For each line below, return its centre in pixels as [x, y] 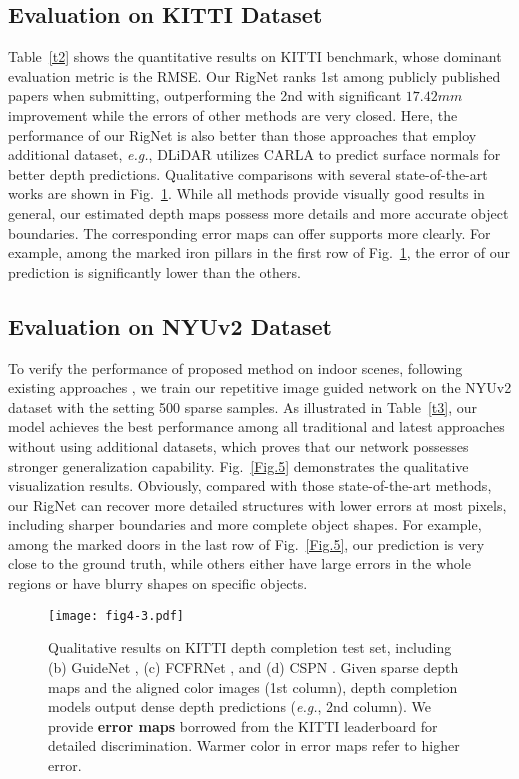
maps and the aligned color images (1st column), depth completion [253, 686]
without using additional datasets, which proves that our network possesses [238, 445]
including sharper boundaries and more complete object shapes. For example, [245, 524]
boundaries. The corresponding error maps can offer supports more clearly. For [249, 232]
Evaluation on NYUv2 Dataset [170, 325]
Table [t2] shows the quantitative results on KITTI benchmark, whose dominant [255, 56]
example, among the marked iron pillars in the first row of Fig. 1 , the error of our [259, 252]
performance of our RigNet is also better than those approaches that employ [242, 134]
